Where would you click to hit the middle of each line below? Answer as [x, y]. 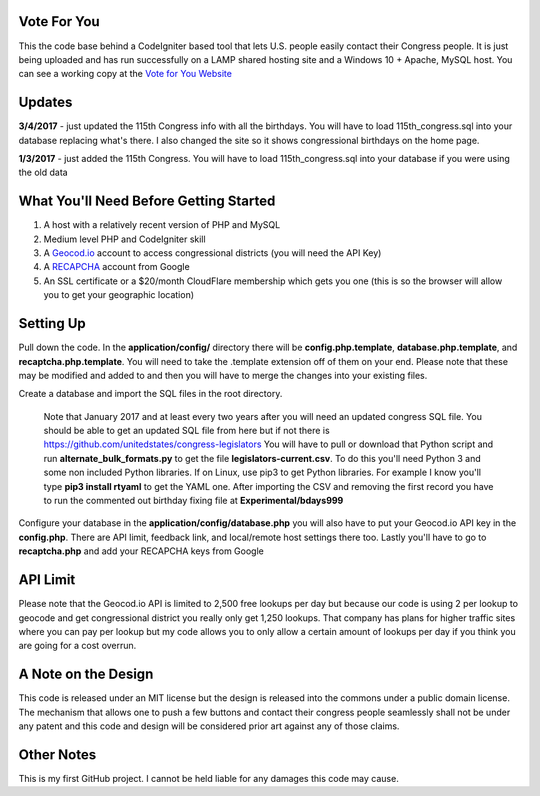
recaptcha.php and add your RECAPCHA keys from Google [141, 551]
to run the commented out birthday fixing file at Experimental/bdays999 [193, 501]
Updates [45, 102]
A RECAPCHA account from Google [116, 267]
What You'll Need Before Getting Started [147, 201]
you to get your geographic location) [119, 295]
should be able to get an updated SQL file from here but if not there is [186, 431]
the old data [43, 172]
